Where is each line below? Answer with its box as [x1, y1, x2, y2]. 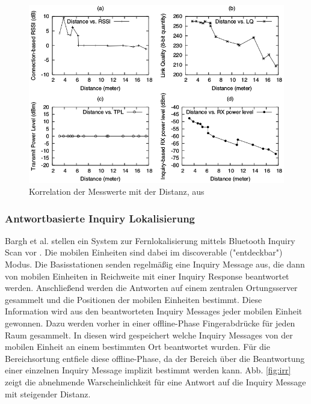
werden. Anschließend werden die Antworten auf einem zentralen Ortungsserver [5, 281, 298, 294]
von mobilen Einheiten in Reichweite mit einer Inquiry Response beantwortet [5, 269, 289, 282]
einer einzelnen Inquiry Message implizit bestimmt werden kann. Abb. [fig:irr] [5, 364, 291, 376]
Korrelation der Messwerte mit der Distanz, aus [29, 185, 205, 198]
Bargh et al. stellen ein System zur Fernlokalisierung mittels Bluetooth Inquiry [5, 234, 295, 246]
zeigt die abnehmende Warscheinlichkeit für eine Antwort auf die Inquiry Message [5, 375, 306, 388]
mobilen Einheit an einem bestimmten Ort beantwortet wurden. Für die [5, 340, 270, 353]
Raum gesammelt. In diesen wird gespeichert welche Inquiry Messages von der [5, 328, 293, 341]
